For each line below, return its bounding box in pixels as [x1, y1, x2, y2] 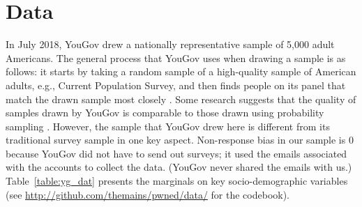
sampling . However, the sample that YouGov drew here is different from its [6, 118, 330, 133]
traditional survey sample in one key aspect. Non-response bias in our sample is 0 [6, 132, 354, 147]
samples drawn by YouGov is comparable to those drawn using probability [6, 105, 324, 120]
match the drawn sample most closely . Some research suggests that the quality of [6, 91, 356, 106]
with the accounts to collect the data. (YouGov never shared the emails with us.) [6, 160, 352, 174]
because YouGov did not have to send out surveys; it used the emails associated [6, 146, 347, 160]
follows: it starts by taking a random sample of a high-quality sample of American [6, 64, 356, 79]
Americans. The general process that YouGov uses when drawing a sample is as [6, 50, 346, 65]
